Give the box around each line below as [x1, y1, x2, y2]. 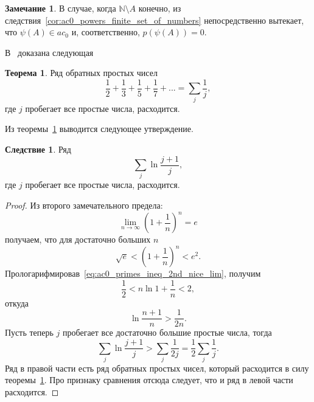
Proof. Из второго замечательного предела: [5, 198, 163, 211]
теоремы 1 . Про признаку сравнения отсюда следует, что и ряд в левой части [5, 373, 293, 386]
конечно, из [138, 2, 181, 14]
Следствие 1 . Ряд [5, 142, 71, 155]
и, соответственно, [71, 26, 140, 38]
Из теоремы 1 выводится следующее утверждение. [5, 122, 194, 135]
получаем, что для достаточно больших [5, 233, 151, 246]
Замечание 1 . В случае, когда [5, 2, 116, 14]
